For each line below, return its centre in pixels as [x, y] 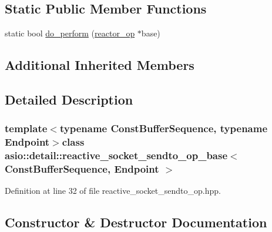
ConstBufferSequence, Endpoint [82, 169]
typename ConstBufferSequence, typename [164, 128]
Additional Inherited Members [100, 65]
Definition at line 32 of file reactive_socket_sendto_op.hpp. [113, 191]
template [26, 128]
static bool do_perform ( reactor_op [70, 33]
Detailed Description [69, 99]
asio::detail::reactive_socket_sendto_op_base [116, 155]
